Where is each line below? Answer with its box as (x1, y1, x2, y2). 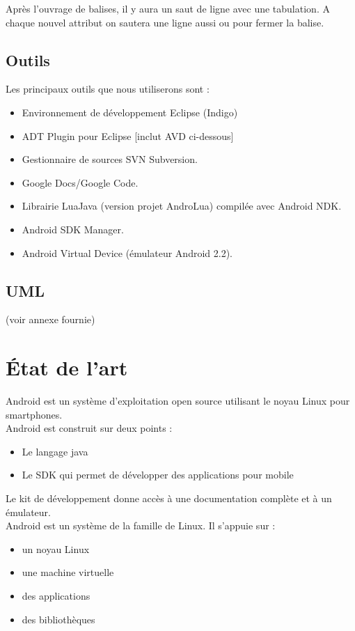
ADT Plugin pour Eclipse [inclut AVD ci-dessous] (22, 128, 234, 143)
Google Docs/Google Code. (22, 175, 139, 189)
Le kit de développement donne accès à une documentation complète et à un (6, 491, 332, 506)
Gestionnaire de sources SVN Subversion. (22, 152, 198, 166)
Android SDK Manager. (22, 221, 124, 236)
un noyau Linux (22, 541, 90, 556)
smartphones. (6, 407, 63, 421)
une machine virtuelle (22, 565, 114, 579)
